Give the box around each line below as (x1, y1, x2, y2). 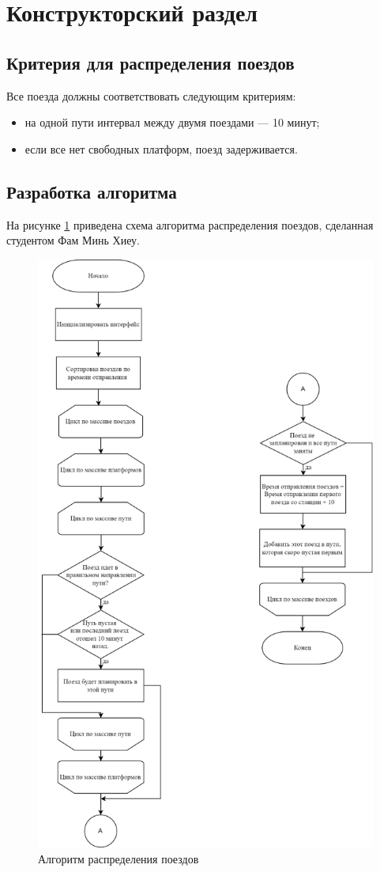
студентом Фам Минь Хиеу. (6, 232, 140, 248)
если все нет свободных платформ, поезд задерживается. (24, 140, 298, 157)
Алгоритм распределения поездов (38, 850, 199, 866)
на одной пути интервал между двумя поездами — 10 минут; (24, 114, 320, 131)
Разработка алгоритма (6, 179, 177, 203)
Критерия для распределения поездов (6, 50, 295, 74)
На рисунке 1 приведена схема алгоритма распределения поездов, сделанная (6, 216, 374, 233)
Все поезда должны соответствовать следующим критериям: (6, 87, 296, 104)
